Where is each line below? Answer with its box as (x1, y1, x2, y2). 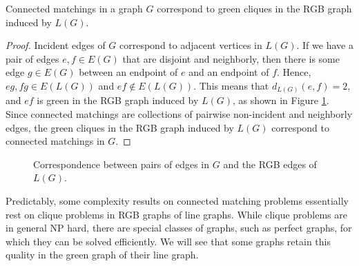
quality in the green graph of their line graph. (6, 247, 199, 262)
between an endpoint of (79, 65, 178, 79)
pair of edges (6, 51, 59, 65)
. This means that (193, 78, 269, 92)
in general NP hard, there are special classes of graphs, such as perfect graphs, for (6, 221, 352, 235)
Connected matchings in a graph (6, 1, 143, 15)
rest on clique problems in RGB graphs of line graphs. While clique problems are (6, 207, 347, 221)
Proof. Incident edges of (6, 38, 106, 52)
